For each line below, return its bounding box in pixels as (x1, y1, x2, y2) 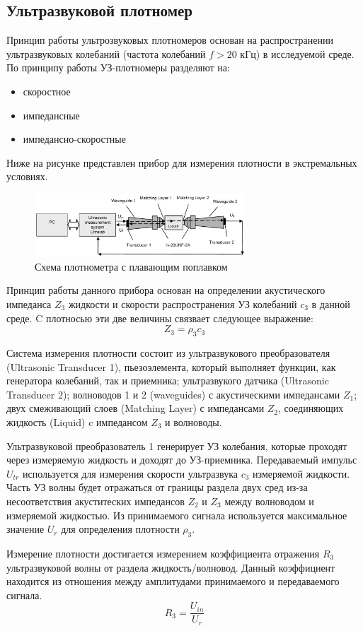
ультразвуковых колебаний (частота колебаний (6, 46, 206, 61)
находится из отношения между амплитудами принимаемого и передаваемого (6, 574, 340, 589)
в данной (311, 297, 350, 311)
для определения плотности (61, 521, 180, 536)
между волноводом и (224, 493, 314, 508)
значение (6, 521, 45, 536)
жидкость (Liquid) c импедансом (6, 414, 148, 429)
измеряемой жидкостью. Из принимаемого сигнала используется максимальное (6, 507, 347, 522)
